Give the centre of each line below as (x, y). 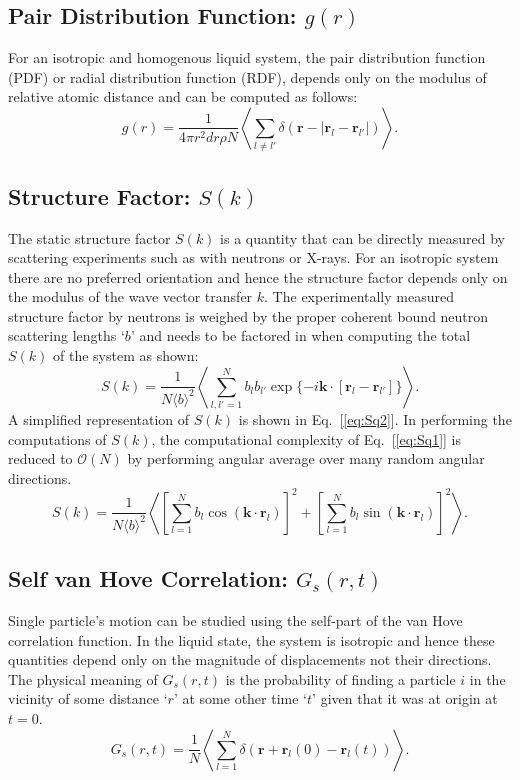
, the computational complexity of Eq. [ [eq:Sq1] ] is (306, 438)
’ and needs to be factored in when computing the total (300, 335)
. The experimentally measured (359, 296)
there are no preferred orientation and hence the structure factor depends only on (258, 276)
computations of (57, 438)
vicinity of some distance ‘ (88, 698)
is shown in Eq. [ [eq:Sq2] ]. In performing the (375, 419)
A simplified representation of (99, 419)
